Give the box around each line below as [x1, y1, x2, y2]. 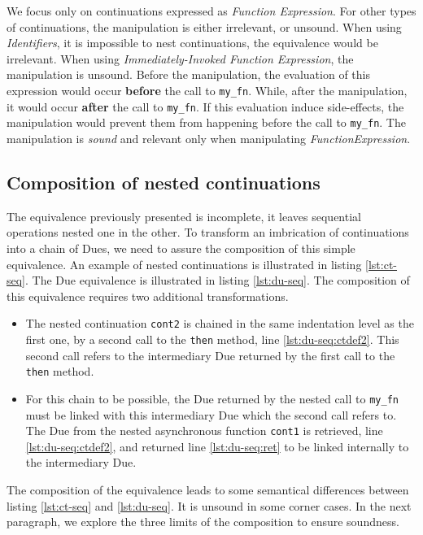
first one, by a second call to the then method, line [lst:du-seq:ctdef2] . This [25, 330, 399, 347]
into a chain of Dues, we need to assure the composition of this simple [7, 239, 355, 256]
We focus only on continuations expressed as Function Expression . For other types [7, 2, 416, 19]
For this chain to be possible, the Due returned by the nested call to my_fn [25, 389, 399, 407]
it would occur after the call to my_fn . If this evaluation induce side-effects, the [7, 98, 404, 115]
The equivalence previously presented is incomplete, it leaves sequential [7, 207, 361, 224]
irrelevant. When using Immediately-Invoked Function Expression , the [7, 50, 354, 67]
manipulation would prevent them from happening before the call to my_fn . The [7, 114, 406, 131]
